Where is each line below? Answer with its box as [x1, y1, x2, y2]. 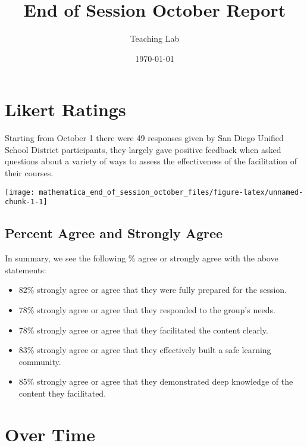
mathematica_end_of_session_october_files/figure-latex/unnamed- [39, 188, 303, 197]
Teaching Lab [130, 32, 180, 45]
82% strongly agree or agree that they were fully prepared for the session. [18, 283, 287, 296]
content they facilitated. [18, 386, 106, 399]
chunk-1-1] [5, 198, 48, 207]
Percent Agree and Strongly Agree [5, 224, 223, 242]
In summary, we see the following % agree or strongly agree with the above [5, 252, 278, 264]
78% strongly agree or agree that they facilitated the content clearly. [18, 323, 268, 336]
